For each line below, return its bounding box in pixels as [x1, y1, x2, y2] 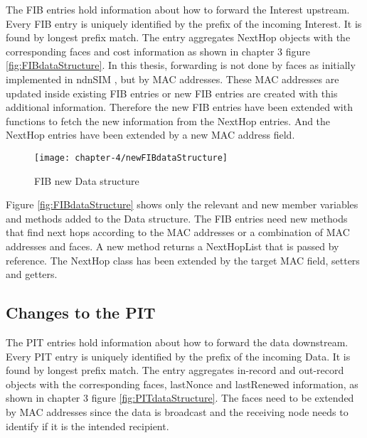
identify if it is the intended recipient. [6, 418, 169, 433]
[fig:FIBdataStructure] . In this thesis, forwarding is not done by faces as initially [6, 58, 356, 73]
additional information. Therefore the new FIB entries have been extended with [6, 100, 353, 114]
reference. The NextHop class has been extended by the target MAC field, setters [6, 252, 360, 267]
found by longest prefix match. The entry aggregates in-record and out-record [6, 363, 344, 378]
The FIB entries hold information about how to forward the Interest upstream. [6, 2, 350, 16]
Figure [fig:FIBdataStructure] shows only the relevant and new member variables [6, 197, 358, 212]
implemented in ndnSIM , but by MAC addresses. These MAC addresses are [6, 71, 339, 86]
